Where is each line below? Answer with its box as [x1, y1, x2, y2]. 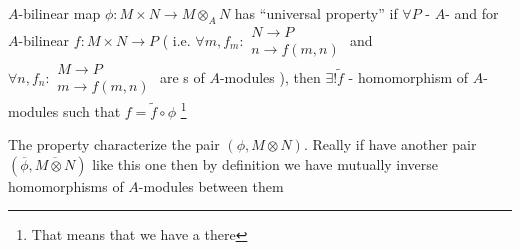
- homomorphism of [348, 66, 469, 87]
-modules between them [138, 175, 284, 196]
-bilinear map [18, 3, 101, 23]
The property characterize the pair [8, 134, 220, 155]
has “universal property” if [234, 3, 398, 23]
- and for [445, 3, 499, 23]
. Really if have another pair [303, 134, 477, 155]
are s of [159, 66, 205, 87]
